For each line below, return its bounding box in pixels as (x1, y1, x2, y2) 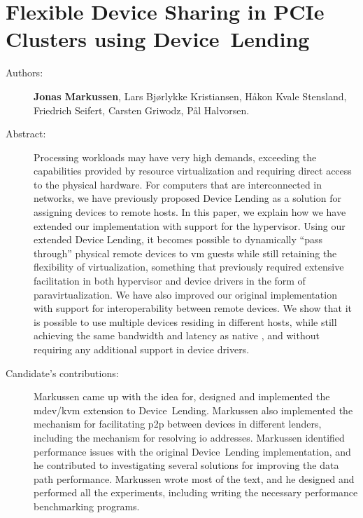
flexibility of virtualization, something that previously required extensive (34, 259, 344, 274)
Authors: (6, 65, 43, 80)
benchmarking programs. (34, 498, 140, 513)
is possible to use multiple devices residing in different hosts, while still (34, 314, 337, 329)
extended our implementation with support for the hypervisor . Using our (34, 218, 346, 233)
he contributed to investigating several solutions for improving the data (34, 458, 339, 472)
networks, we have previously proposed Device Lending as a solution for (34, 191, 341, 205)
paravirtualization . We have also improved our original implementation (34, 287, 337, 301)
